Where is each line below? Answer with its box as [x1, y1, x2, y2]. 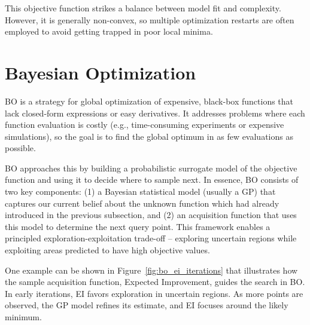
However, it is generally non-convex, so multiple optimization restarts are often [5, 13, 294, 26]
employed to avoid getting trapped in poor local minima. [5, 25, 213, 38]
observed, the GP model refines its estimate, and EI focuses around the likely [5, 299, 288, 311]
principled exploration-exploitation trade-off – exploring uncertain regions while [5, 232, 297, 244]
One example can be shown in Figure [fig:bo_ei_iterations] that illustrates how [5, 263, 298, 276]
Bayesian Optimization [5, 60, 196, 84]
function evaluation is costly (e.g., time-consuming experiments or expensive [5, 118, 284, 131]
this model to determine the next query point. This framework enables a [5, 220, 271, 232]
